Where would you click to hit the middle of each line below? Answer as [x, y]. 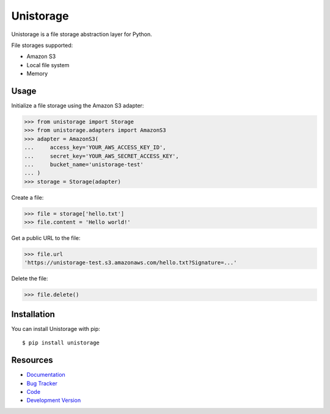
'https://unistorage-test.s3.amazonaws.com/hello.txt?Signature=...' [130, 263]
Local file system [48, 65]
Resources [32, 360]
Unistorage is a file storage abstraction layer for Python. [82, 34]
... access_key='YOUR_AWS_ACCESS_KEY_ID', [95, 147]
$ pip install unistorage [61, 343]
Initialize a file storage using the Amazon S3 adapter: [78, 106]
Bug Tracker [42, 383]
